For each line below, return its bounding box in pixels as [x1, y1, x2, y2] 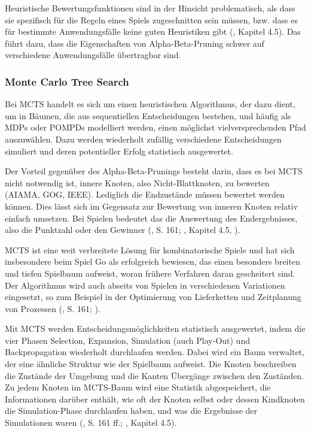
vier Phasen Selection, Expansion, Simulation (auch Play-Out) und [5, 334, 250, 346]
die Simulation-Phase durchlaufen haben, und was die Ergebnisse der [5, 404, 258, 417]
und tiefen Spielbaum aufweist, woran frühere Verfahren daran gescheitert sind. [5, 267, 295, 279]
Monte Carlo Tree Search [5, 74, 129, 89]
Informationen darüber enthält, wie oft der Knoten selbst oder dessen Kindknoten [5, 392, 305, 405]
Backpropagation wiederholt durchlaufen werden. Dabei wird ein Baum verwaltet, [5, 346, 304, 358]
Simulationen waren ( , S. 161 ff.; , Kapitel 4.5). [5, 416, 177, 429]
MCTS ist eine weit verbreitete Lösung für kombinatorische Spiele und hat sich [5, 243, 295, 256]
